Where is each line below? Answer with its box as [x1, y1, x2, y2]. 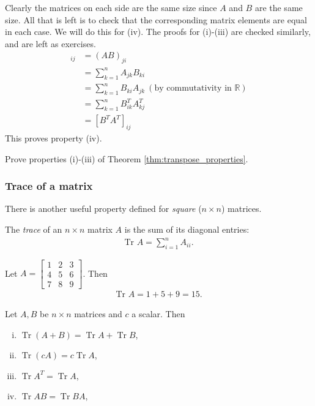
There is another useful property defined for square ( [5, 202, 202, 215]
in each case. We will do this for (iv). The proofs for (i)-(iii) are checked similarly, [5, 25, 311, 38]
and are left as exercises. [5, 37, 96, 50]
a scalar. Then [132, 307, 185, 320]
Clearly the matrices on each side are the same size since [5, 1, 217, 13]
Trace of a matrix [5, 178, 93, 194]
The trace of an [5, 223, 62, 236]
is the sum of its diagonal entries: [124, 223, 250, 236]
